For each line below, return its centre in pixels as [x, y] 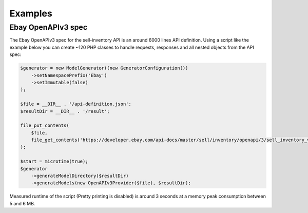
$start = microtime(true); [54, 161]
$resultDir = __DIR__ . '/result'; [65, 111]
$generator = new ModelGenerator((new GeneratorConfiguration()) [104, 68]
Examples [31, 13]
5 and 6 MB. [22, 203]
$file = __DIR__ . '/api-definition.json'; [76, 104]
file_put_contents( [45, 125]
